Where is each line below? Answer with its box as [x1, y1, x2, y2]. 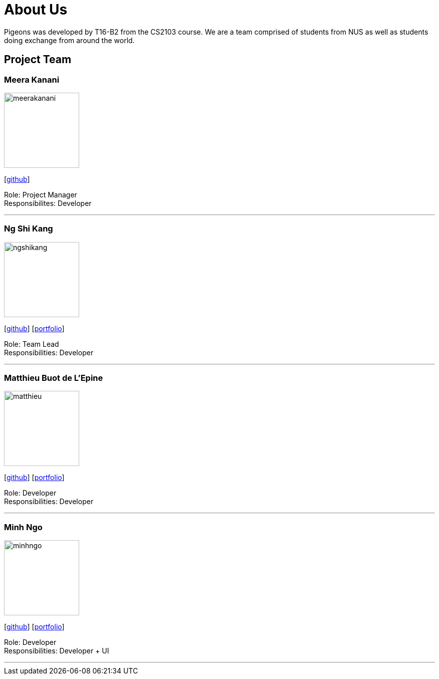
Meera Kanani [4, 74, 60, 85]
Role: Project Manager [4, 190, 77, 199]
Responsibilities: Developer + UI [4, 646, 109, 655]
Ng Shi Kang [4, 223, 53, 234]
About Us [4, 1, 68, 18]
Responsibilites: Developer [4, 198, 92, 207]
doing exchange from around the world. [4, 36, 135, 45]
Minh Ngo [4, 522, 43, 532]
